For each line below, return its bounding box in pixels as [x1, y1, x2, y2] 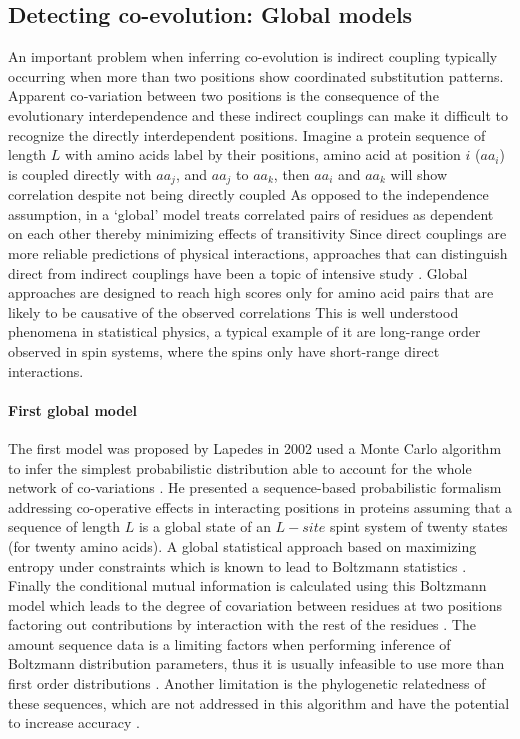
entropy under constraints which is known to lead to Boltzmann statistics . [8, 555, 467, 576]
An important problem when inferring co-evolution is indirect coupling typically [8, 46, 498, 67]
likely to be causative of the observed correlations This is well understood [8, 301, 459, 322]
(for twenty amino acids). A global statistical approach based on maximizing [8, 535, 477, 556]
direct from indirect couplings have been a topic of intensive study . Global [8, 262, 468, 283]
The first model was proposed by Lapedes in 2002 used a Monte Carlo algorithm [8, 437, 502, 458]
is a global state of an [138, 516, 271, 537]
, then [273, 163, 310, 184]
